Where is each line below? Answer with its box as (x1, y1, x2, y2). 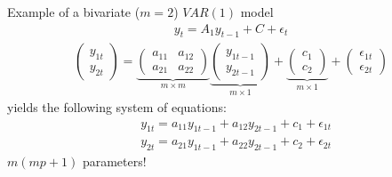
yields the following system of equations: (7, 97, 227, 116)
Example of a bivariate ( (7, 3, 140, 20)
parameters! (82, 152, 147, 171)
